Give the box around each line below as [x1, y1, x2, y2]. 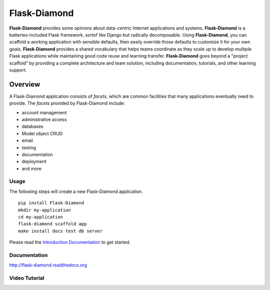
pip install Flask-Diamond [18, 200, 84, 206]
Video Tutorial [9, 274, 44, 281]
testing [21, 144, 36, 150]
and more [21, 165, 42, 171]
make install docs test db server [18, 228, 102, 234]
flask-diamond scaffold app [18, 221, 87, 227]
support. [9, 67, 27, 73]
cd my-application [18, 214, 63, 220]
